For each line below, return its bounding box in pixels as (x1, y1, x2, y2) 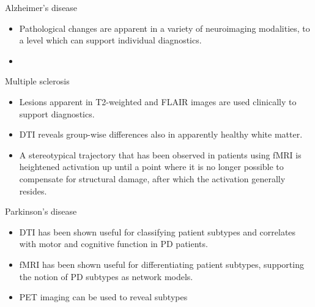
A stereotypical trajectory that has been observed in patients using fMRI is (19, 148, 302, 161)
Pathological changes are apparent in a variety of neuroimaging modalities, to (19, 21, 310, 34)
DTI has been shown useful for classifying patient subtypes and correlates (19, 225, 296, 238)
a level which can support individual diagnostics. (19, 34, 202, 46)
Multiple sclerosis (5, 75, 70, 87)
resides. (19, 184, 47, 197)
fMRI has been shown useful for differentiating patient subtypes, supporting (19, 257, 304, 270)
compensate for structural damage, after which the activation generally (19, 172, 286, 185)
